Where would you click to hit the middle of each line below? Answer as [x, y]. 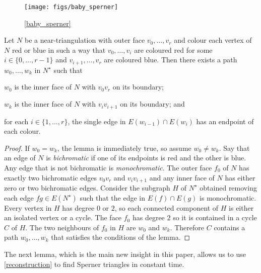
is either [241, 207]
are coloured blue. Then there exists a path [171, 60]
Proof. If [17, 148]
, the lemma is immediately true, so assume [124, 148]
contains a [230, 227]
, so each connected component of [167, 207]
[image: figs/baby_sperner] [71, 7]
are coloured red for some [173, 50]
